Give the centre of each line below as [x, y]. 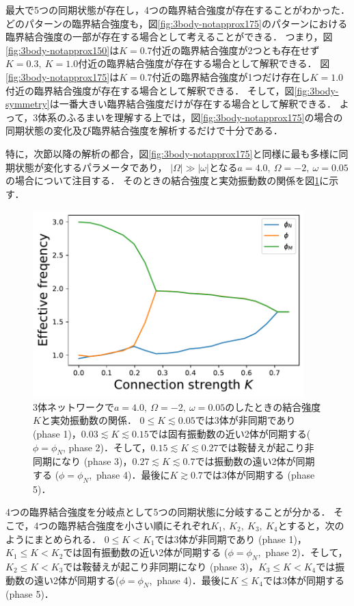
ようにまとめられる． [53, 539]
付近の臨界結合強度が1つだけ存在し [231, 76]
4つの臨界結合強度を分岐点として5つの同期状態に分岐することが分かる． [168, 512]
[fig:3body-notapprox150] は [63, 50]
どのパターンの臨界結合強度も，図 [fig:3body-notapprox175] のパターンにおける [177, 23]
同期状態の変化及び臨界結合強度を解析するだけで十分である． [144, 130]
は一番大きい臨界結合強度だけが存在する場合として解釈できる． [193, 104]
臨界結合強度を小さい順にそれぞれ [134, 525]
